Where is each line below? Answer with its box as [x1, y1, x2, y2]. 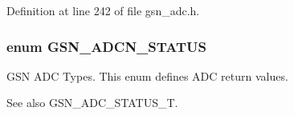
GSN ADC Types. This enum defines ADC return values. [6, 67, 288, 84]
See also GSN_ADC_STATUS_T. [6, 94, 178, 111]
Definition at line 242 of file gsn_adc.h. [6, 2, 200, 18]
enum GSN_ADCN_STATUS [6, 36, 206, 56]
